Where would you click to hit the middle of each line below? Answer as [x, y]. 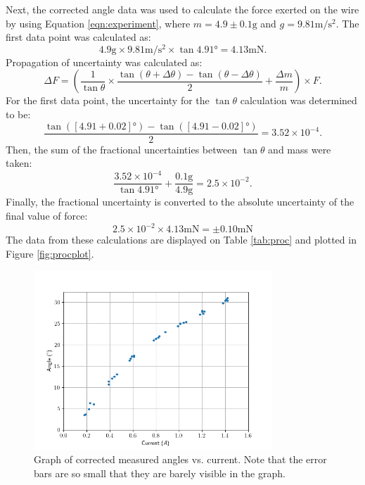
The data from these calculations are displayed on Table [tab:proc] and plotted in [181, 240]
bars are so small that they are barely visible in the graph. [160, 473]
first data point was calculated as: [78, 37]
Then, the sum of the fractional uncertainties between [122, 149]
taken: [19, 163]
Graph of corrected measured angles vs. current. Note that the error [180, 459]
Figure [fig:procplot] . [50, 253]
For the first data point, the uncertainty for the [108, 100]
